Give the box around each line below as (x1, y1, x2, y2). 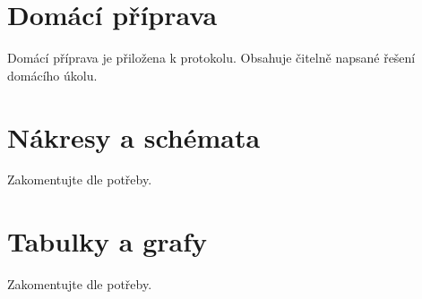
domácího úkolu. (7, 65, 98, 84)
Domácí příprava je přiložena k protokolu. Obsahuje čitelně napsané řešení (7, 48, 416, 67)
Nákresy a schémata (7, 118, 261, 155)
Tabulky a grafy (7, 223, 208, 260)
